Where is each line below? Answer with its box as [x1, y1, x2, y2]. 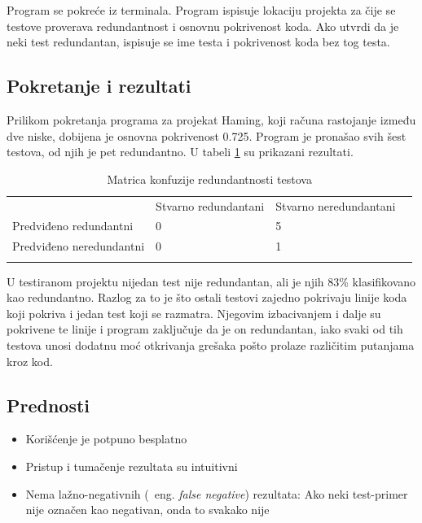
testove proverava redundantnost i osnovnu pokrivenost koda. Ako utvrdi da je [7, 17, 399, 34]
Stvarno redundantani [156, 197, 265, 214]
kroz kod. [7, 352, 53, 369]
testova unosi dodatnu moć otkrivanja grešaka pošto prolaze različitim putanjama [7, 337, 415, 354]
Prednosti [7, 392, 90, 417]
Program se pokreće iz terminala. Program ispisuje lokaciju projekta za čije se [7, 2, 396, 18]
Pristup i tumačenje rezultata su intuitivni [25, 458, 238, 474]
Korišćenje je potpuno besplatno [25, 430, 187, 447]
